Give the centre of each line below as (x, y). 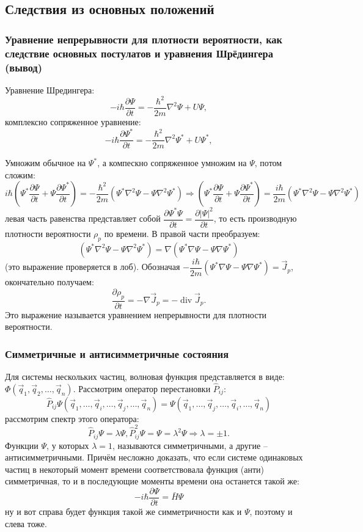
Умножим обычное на (46, 163)
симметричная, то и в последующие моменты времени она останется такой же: (152, 481)
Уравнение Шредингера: (50, 89)
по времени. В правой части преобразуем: (182, 233)
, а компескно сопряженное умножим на (172, 163)
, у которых (68, 445)
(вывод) (24, 67)
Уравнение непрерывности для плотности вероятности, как (144, 39)
